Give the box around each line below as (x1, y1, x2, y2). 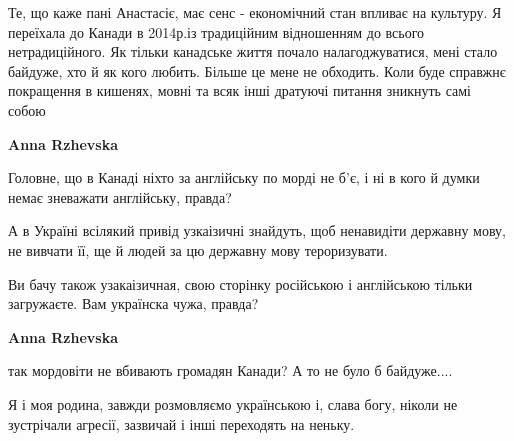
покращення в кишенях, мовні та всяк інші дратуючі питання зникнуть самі (8, 80, 471, 101)
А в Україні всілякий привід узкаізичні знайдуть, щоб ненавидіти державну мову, (8, 220, 506, 241)
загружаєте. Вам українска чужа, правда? (8, 293, 259, 314)
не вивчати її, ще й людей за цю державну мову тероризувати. (8, 239, 388, 260)
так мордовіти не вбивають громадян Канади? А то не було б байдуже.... (8, 360, 453, 381)
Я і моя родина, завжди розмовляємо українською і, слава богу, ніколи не (8, 393, 458, 414)
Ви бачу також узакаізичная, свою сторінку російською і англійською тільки (8, 273, 473, 294)
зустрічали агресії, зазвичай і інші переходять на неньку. (8, 413, 355, 434)
